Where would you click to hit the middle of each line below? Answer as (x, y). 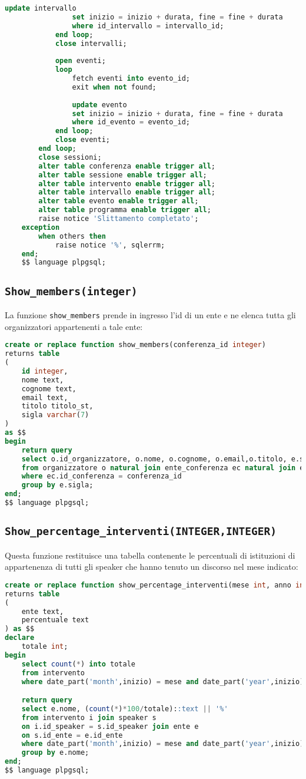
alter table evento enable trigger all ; (119, 201)
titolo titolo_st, (57, 406)
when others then (72, 236)
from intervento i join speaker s (89, 717)
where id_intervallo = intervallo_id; (148, 26)
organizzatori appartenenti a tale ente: (74, 326)
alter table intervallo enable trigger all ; (127, 192)
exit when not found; (114, 87)
